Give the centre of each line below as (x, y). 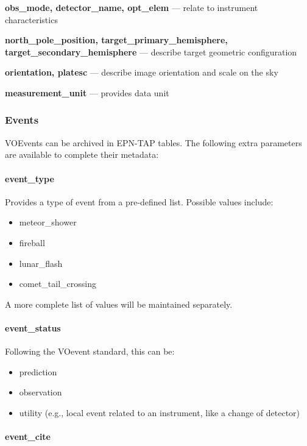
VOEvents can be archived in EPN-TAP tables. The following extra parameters (153, 142)
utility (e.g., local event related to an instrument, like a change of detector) (160, 412)
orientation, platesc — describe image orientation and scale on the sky (142, 72)
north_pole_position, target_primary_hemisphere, (116, 40)
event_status (33, 327)
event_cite (28, 437)
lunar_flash (41, 263)
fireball (32, 242)
